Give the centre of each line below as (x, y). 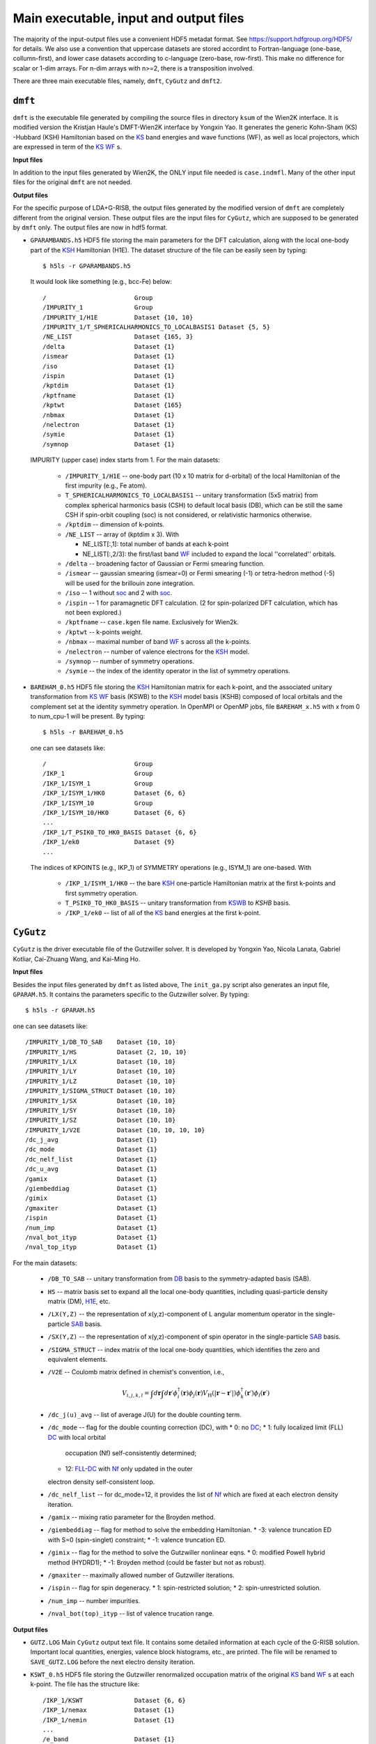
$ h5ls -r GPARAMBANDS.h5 (87, 266)
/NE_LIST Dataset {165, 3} (118, 337)
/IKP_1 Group (98, 774)
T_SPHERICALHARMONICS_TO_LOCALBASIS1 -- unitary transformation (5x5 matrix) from (191, 495)
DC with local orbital (77, 1437)
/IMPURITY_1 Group (98, 308)
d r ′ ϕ (171, 1393)
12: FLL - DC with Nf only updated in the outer (129, 1469)
